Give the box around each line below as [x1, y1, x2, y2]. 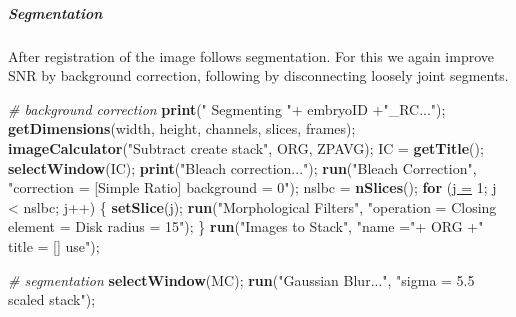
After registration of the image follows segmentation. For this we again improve [8, 45, 495, 66]
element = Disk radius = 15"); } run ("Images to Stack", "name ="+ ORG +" [8, 216, 484, 237]
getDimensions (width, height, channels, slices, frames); [8, 118, 356, 139]
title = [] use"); [8, 235, 100, 256]
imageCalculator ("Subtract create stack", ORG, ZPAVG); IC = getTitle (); [8, 137, 484, 158]
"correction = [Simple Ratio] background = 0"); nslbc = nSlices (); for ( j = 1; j [8, 177, 497, 198]
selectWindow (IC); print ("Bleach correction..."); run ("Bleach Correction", [8, 157, 477, 178]
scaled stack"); [8, 289, 96, 310]
